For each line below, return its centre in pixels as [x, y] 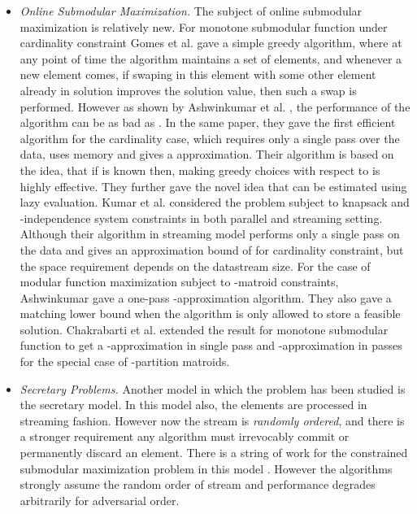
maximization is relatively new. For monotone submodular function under [204, 26]
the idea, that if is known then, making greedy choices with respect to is [200, 170]
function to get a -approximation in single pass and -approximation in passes [211, 345]
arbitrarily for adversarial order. [100, 500]
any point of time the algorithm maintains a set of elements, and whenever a [211, 58]
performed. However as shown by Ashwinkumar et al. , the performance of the [215, 106]
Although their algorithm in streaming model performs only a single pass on [210, 234]
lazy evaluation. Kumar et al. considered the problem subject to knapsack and [215, 202]
